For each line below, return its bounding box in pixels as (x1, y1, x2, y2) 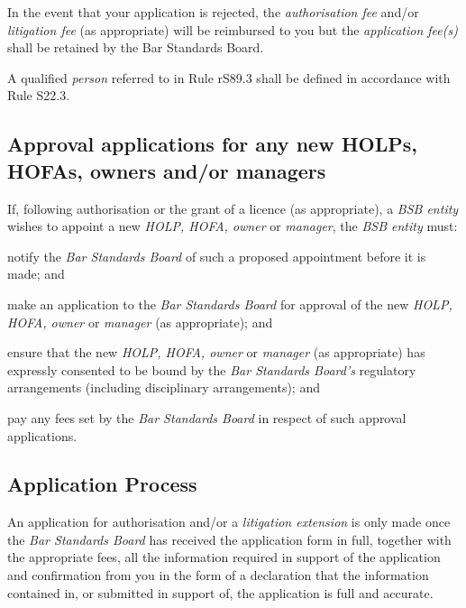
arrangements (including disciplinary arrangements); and (7, 378, 320, 397)
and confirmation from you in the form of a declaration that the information (7, 566, 429, 585)
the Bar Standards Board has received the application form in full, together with (7, 530, 452, 548)
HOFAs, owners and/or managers (7, 156, 326, 184)
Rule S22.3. (7, 86, 70, 105)
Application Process (7, 470, 197, 498)
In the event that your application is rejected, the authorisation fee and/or (7, 3, 419, 21)
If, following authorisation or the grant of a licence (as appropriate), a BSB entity (7, 198, 459, 217)
